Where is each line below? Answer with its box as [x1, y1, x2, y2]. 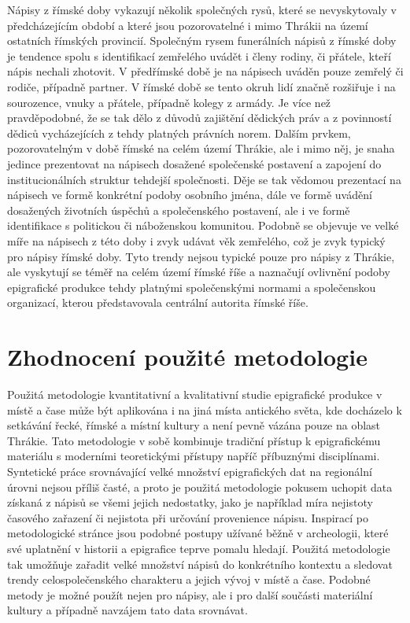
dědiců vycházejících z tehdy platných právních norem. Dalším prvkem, [7, 124, 351, 141]
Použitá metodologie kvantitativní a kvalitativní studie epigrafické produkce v [7, 386, 382, 402]
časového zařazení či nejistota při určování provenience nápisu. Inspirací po [7, 509, 369, 525]
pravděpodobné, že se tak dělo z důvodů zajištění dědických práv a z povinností [7, 109, 392, 126]
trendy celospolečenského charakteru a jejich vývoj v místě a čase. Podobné [7, 571, 371, 588]
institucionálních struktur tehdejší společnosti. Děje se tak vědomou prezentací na [7, 171, 401, 187]
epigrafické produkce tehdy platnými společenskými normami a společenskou [7, 278, 376, 295]
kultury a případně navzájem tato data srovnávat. [7, 602, 248, 618]
